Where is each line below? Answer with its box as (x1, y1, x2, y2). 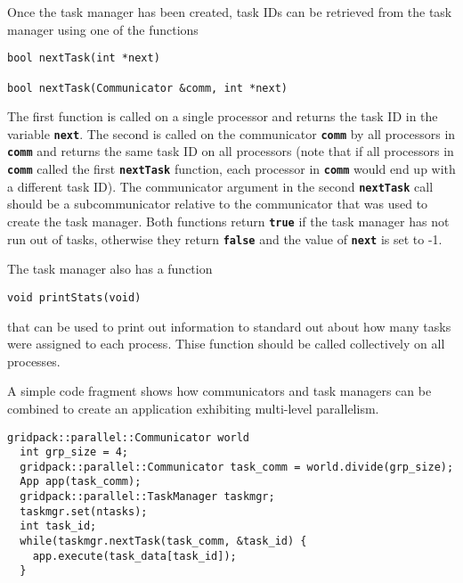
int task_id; (20, 520, 97, 533)
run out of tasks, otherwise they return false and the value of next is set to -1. (7, 229, 443, 248)
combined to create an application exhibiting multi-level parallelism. (7, 398, 379, 417)
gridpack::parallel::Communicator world (7, 431, 250, 444)
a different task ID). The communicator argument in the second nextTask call (7, 177, 434, 195)
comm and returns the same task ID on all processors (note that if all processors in (7, 142, 454, 160)
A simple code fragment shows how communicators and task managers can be (7, 382, 432, 400)
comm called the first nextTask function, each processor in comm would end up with (7, 160, 456, 178)
